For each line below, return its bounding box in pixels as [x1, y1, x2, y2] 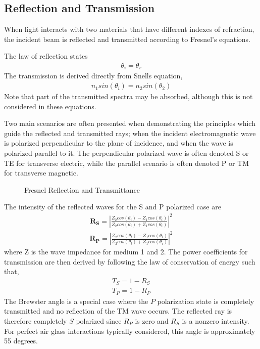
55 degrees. [4, 335, 38, 346]
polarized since [76, 316, 122, 326]
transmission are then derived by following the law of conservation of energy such [4, 256, 255, 267]
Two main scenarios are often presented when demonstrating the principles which [4, 118, 255, 128]
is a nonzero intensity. [182, 316, 249, 326]
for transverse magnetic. [4, 167, 78, 178]
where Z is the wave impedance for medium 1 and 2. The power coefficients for [4, 246, 248, 257]
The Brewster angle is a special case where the [4, 295, 148, 306]
